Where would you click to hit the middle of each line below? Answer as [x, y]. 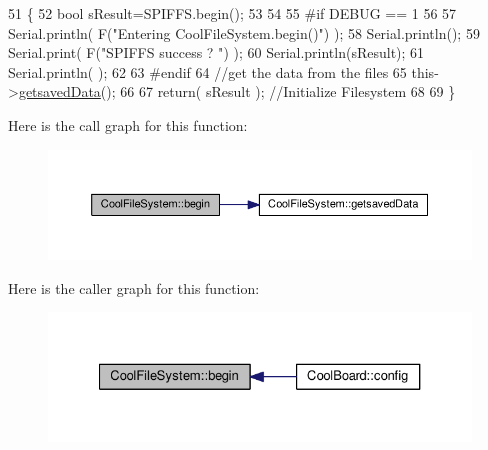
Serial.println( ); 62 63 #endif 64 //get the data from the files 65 [207, 71]
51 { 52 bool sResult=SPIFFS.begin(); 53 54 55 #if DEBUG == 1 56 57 [232, 13]
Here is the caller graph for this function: [134, 287]
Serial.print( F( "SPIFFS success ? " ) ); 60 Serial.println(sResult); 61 [216, 52]
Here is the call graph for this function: [128, 124]
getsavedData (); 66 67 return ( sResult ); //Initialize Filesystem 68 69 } [237, 91]
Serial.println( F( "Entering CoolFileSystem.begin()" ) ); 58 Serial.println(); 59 [244, 32]
